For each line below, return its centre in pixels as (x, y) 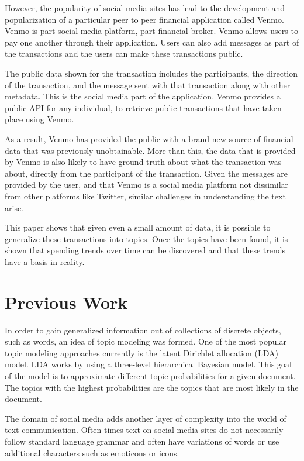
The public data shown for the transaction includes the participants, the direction (151, 73)
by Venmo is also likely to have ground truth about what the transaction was (143, 162)
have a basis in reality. (45, 261)
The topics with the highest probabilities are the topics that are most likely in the (152, 387)
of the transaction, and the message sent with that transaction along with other (148, 85)
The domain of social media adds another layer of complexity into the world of (146, 418)
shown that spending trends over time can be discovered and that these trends (145, 250)
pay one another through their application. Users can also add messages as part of (152, 42)
